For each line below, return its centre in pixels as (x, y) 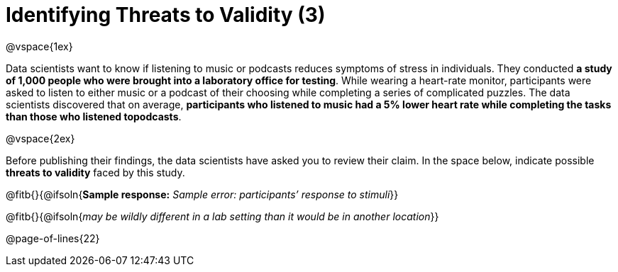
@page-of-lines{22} (53, 238)
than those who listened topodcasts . (94, 116)
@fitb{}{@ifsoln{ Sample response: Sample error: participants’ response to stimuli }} (202, 194)
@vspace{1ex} (39, 46)
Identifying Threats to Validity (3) (166, 15)
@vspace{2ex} (40, 138)
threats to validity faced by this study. (95, 172)
